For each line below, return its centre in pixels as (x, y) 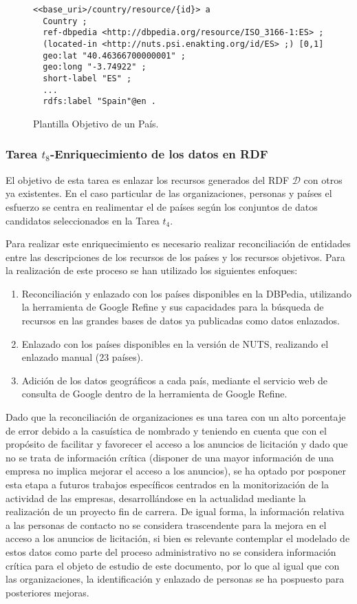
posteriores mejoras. (47, 592)
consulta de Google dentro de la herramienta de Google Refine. (154, 394)
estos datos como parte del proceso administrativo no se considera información (171, 551)
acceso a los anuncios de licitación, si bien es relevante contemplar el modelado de (178, 538)
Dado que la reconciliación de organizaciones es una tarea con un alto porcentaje (176, 417)
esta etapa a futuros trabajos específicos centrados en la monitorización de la (167, 484)
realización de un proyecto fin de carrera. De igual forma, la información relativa (175, 511)
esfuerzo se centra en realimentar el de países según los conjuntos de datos (162, 206)
